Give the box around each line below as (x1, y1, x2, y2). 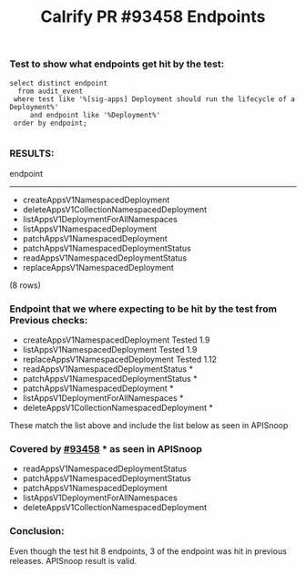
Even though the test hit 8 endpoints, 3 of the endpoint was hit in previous (9, 545, 287, 557)
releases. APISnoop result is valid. (9, 555, 138, 566)
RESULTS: (9, 148, 55, 160)
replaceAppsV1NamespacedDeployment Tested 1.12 (22, 354, 217, 365)
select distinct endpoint (9, 78, 107, 87)
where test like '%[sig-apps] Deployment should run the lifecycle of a (13, 94, 296, 104)
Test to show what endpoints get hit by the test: (9, 57, 225, 70)
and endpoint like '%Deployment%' (29, 110, 161, 119)
